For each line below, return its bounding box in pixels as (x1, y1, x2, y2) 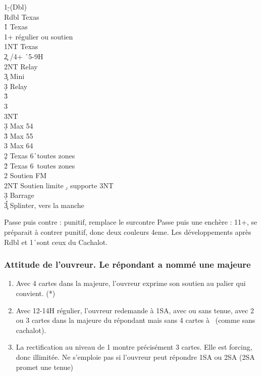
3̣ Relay (4, 80, 28, 91)
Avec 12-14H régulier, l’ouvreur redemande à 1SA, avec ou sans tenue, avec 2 (16, 305, 254, 315)
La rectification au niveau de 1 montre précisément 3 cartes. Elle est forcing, (16, 342, 252, 352)
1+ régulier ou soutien (4, 31, 73, 41)
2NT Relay (4, 61, 38, 71)
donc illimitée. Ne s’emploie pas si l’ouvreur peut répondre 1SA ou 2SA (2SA (16, 352, 255, 362)
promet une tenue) (16, 361, 74, 372)
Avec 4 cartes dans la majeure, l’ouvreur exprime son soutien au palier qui (16, 278, 246, 288)
